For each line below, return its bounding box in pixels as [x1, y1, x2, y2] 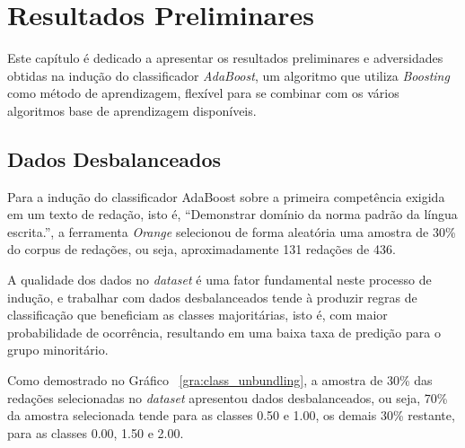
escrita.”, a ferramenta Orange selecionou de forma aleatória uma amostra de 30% [7, 222, 456, 241]
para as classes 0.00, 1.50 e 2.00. [7, 423, 184, 442]
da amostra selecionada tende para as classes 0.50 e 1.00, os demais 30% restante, [7, 406, 455, 425]
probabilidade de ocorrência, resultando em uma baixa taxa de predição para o [7, 322, 441, 341]
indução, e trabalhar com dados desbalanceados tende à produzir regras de [7, 287, 417, 306]
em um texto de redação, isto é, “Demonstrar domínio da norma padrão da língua [7, 205, 458, 224]
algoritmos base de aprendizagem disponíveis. [7, 101, 257, 119]
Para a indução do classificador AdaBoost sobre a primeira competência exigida [7, 187, 445, 206]
